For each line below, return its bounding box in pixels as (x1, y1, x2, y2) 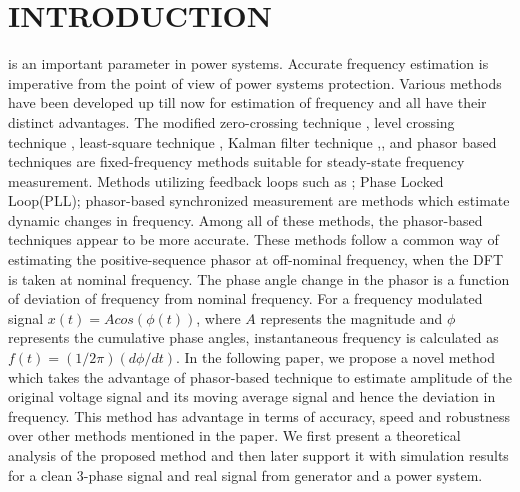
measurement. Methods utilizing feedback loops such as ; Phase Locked (8, 170, 444, 191)
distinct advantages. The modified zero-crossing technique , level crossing (8, 111, 455, 132)
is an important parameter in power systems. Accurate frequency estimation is (8, 53, 489, 74)
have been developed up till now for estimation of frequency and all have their (8, 92, 487, 113)
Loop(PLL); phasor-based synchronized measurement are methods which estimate (8, 190, 510, 211)
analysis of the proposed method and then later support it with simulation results (8, 445, 509, 465)
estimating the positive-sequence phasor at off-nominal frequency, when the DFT (8, 249, 504, 270)
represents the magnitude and (260, 307, 443, 328)
